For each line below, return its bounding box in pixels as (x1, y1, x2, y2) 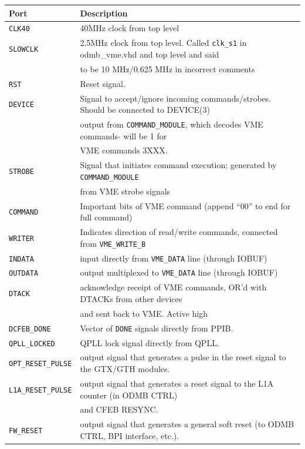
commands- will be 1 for (80, 129, 167, 142)
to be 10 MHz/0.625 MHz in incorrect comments (80, 62, 255, 75)
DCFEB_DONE (9, 324, 51, 333)
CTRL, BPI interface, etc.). (80, 429, 179, 441)
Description (80, 6, 128, 19)
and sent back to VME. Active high (80, 307, 208, 319)
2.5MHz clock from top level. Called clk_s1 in (80, 36, 247, 49)
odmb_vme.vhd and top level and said (80, 48, 219, 60)
